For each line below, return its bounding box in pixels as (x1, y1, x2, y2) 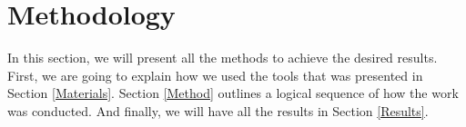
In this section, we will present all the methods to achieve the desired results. (7, 48, 438, 67)
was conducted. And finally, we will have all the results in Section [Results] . (7, 101, 429, 120)
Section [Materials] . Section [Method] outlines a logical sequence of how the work (7, 83, 459, 103)
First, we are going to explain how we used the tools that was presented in (7, 65, 423, 84)
